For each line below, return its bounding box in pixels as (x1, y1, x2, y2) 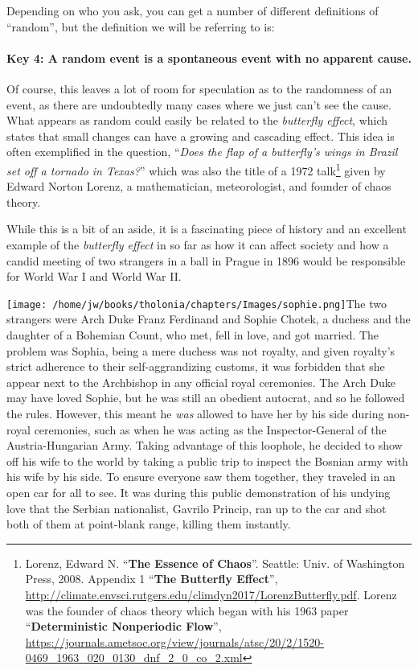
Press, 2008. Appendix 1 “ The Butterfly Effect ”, (25, 570, 278, 587)
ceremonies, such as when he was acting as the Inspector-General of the (34, 421, 387, 438)
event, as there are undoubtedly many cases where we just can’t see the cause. (6, 96, 391, 113)
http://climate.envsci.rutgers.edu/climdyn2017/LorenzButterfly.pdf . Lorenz (25, 586, 397, 602)
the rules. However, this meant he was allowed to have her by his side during (6, 405, 384, 421)
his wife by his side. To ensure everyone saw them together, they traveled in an (6, 468, 395, 485)
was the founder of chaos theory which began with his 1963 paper (25, 602, 349, 619)
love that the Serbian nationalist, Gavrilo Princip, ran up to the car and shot (6, 499, 387, 516)
